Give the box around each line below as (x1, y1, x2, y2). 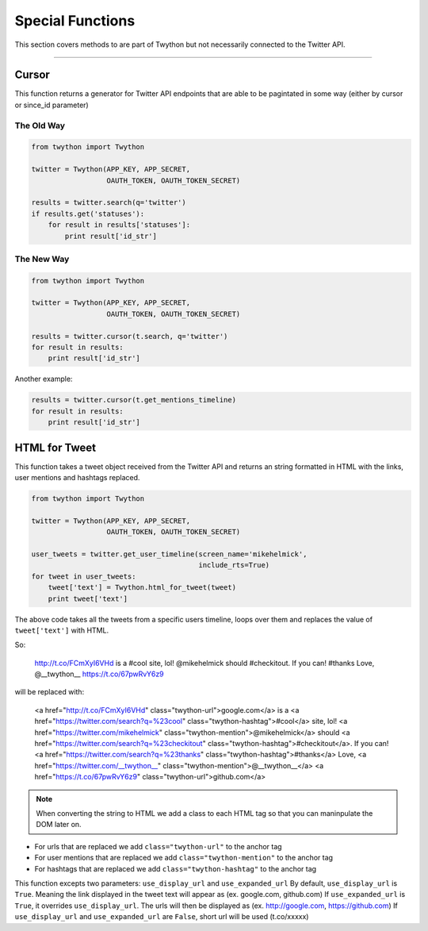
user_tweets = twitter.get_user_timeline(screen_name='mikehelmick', (31, 549, 308, 559)
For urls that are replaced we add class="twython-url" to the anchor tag (34, 841, 282, 851)
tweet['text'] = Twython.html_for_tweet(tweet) (48, 583, 237, 592)
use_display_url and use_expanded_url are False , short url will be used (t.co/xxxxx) (14, 912, 309, 921)
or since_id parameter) (14, 100, 89, 110)
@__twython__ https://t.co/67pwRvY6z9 (34, 669, 164, 679)
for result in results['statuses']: (48, 221, 190, 229)
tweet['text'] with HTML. (14, 625, 109, 635)
